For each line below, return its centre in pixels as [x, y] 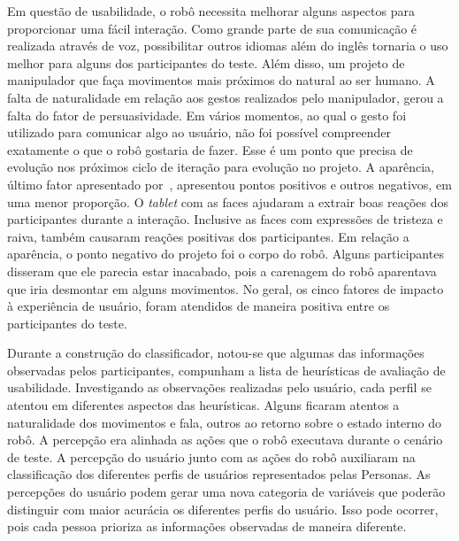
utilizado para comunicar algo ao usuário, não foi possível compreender [199, 132]
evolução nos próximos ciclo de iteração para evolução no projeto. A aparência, [221, 167]
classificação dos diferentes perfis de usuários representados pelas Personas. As [219, 474]
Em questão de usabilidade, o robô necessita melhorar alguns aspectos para [211, 11]
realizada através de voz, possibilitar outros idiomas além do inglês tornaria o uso [228, 46]
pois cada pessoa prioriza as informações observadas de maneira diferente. [207, 526]
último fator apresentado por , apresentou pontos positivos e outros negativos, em [229, 184]
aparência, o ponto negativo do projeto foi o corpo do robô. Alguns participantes [226, 254]
